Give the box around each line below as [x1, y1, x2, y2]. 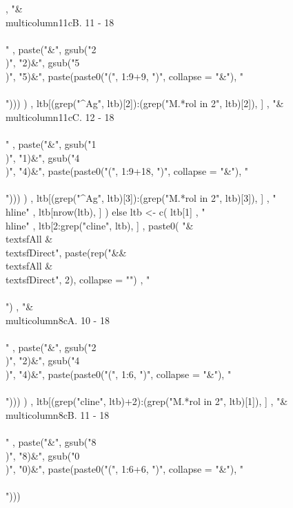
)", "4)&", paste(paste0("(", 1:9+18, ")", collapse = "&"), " [6, 164, 249, 178]
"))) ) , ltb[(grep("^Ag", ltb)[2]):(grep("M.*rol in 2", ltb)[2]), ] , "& [6, 96, 284, 111]
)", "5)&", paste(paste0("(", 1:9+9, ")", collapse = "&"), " [6, 68, 244, 83]
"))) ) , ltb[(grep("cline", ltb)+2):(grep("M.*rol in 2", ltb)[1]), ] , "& [6, 394, 288, 408]
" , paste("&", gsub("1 [6, 136, 97, 151]
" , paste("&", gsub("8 [6, 435, 97, 449]
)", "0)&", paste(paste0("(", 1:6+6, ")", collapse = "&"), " [6, 462, 244, 476]
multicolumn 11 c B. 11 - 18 [6, 15, 114, 29]
